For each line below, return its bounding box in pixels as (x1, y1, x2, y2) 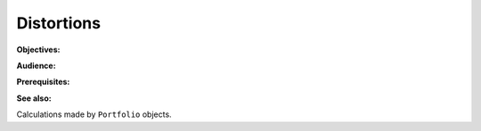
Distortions (16, 13, 102, 33)
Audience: (16, 60, 57, 71)
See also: (16, 93, 53, 104)
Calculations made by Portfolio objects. (16, 109, 173, 119)
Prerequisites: (16, 76, 70, 88)
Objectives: (16, 44, 61, 55)
